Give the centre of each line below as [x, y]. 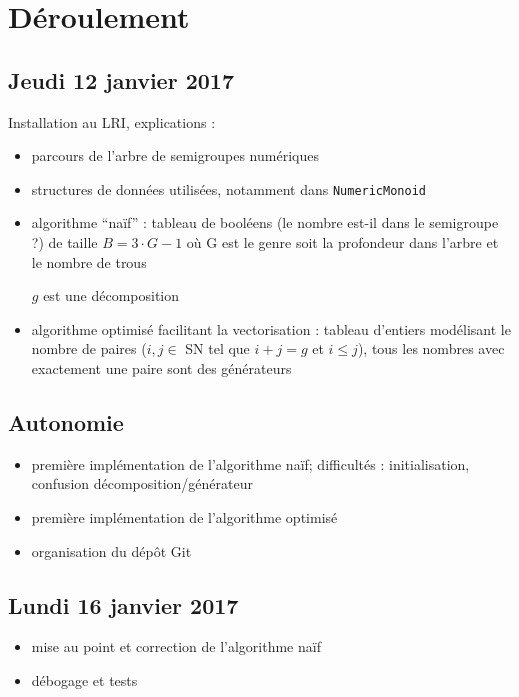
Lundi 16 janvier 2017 [123, 604]
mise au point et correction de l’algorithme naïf [176, 646]
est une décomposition [111, 295]
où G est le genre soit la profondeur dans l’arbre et [342, 242]
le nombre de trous [89, 261]
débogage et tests [84, 679]
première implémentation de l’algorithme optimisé [184, 516]
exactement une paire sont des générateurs [161, 367]
